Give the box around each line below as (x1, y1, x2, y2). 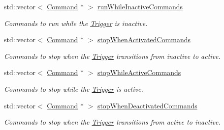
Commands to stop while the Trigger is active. (4, 83, 143, 94)
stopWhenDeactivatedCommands (97, 100, 197, 110)
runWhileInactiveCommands (97, 1, 183, 11)
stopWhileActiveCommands (97, 67, 181, 78)
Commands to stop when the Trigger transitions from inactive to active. (4, 51, 221, 61)
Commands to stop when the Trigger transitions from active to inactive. (4, 117, 221, 127)
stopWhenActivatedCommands (97, 34, 191, 45)
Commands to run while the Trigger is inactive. (4, 18, 148, 28)
